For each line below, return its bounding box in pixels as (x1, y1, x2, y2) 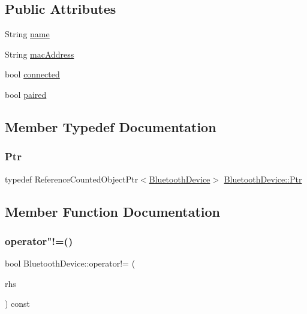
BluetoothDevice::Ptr (224, 172, 302, 185)
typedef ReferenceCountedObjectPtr (5, 172, 139, 185)
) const (5, 297, 31, 310)
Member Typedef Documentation (5, 117, 216, 136)
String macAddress (5, 47, 74, 60)
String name (5, 28, 50, 40)
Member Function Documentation (5, 202, 221, 220)
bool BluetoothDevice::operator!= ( (5, 257, 136, 270)
